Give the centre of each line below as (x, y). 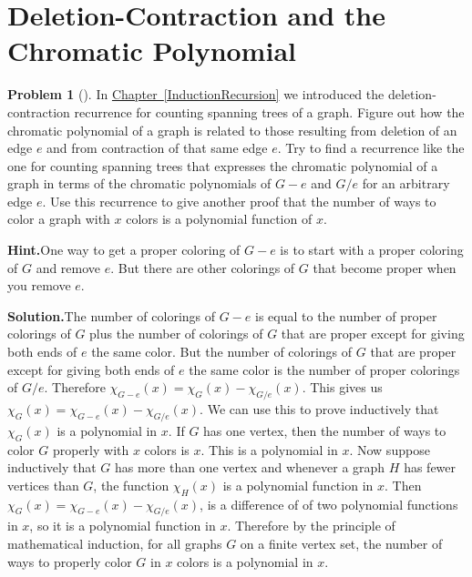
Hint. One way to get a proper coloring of (124, 250)
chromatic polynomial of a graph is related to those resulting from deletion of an (232, 130)
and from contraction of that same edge (157, 148)
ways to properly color (70, 561)
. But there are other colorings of (203, 267)
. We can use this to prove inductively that (319, 409)
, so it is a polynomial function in (123, 526)
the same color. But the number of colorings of (222, 352)
